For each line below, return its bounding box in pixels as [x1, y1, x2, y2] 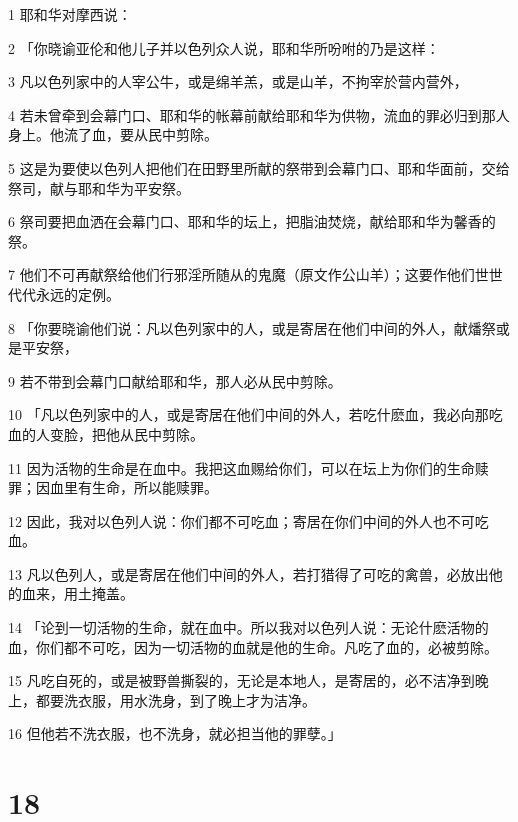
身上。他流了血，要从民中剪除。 [8, 124, 218, 145]
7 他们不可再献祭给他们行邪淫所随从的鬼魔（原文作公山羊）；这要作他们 [8, 264, 475, 285]
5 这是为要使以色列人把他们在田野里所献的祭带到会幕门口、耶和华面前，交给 [8, 157, 510, 178]
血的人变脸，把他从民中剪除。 [8, 423, 204, 444]
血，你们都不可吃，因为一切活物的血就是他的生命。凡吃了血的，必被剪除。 [8, 636, 498, 657]
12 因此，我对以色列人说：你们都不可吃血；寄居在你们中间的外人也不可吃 [8, 510, 489, 531]
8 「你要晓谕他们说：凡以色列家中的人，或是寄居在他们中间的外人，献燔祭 [8, 317, 496, 338]
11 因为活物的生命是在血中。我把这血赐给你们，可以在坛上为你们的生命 [8, 457, 475, 478]
